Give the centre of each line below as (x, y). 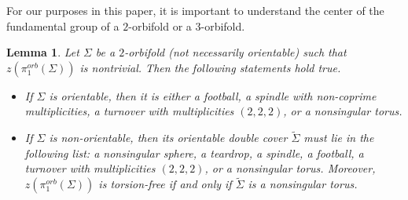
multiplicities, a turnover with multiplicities (129, 111)
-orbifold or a (160, 25)
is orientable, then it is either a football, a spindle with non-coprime (213, 95)
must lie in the (339, 138)
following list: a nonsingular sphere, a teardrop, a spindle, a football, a (194, 153)
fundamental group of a (63, 25)
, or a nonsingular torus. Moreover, (290, 168)
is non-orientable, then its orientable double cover (168, 138)
